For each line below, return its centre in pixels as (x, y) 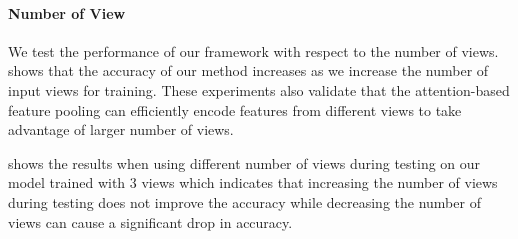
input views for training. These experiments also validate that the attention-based (259, 89)
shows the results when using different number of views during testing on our (244, 162)
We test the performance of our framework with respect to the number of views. (253, 50)
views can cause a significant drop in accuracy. (150, 221)
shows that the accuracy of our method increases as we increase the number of (248, 70)
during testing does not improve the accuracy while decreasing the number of (244, 201)
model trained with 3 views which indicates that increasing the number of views (253, 182)
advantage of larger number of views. (121, 129)
